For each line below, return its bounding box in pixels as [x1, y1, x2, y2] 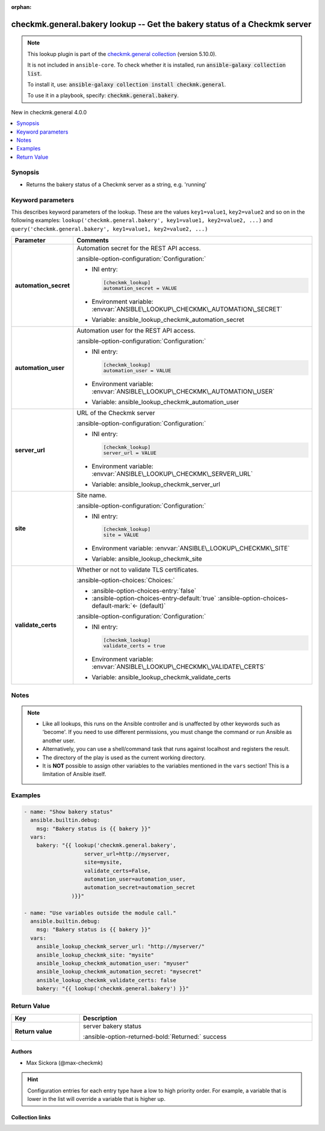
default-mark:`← [91, 602, 138, 610]
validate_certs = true [103, 643, 166, 649]
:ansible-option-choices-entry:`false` [91, 587, 197, 595]
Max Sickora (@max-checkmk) [26, 1059, 103, 1066]
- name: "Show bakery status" [23, 808, 113, 815]
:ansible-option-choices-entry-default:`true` [91, 594, 217, 603]
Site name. [76, 491, 107, 499]
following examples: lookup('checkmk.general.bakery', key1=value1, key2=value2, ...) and [11, 217, 273, 224]
